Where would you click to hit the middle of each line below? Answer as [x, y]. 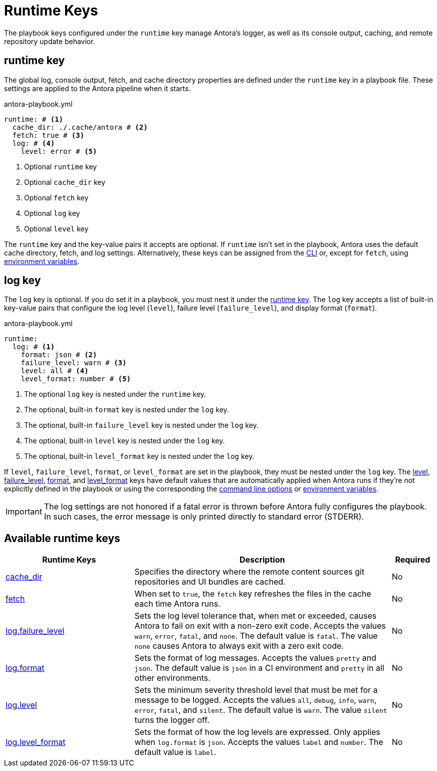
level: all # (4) [55, 371]
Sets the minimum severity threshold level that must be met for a [256, 690]
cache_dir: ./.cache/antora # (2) [80, 127]
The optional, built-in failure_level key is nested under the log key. [141, 425]
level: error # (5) [59, 151]
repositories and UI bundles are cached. [210, 582]
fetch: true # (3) [48, 135]
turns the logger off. [172, 720]
